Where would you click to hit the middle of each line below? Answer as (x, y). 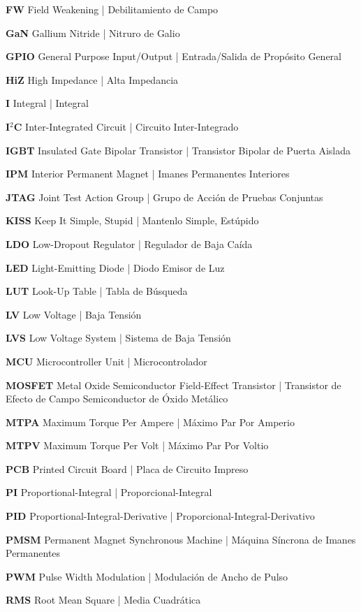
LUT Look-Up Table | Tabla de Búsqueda (97, 291)
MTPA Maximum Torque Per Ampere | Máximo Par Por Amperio (150, 422)
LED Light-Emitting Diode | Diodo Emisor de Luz (115, 267)
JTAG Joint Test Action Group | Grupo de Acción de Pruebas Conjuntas (164, 197)
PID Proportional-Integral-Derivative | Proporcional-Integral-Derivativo (160, 516)
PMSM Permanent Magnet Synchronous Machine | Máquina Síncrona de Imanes (181, 539)
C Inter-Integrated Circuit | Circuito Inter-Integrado (126, 126)
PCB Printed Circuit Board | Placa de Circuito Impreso (127, 468)
